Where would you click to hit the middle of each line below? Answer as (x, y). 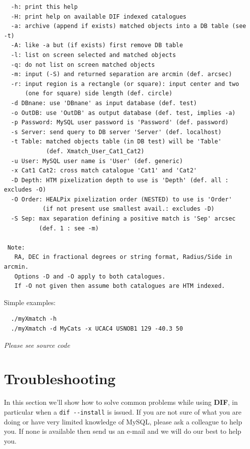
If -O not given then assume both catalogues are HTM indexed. (120, 286)
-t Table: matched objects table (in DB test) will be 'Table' (116, 142)
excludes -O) (25, 190)
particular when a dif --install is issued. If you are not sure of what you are (123, 411)
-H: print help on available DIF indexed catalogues (99, 16)
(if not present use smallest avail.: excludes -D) (128, 209)
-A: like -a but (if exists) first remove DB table (97, 45)
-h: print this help (44, 7)
